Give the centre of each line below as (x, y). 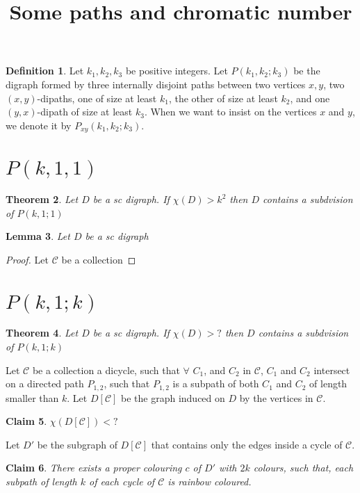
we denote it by (39, 125)
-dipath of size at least (85, 112)
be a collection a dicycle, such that (106, 370)
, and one (310, 98)
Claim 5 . (26, 421)
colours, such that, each (303, 468)
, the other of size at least (223, 98)
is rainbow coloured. (210, 482)
